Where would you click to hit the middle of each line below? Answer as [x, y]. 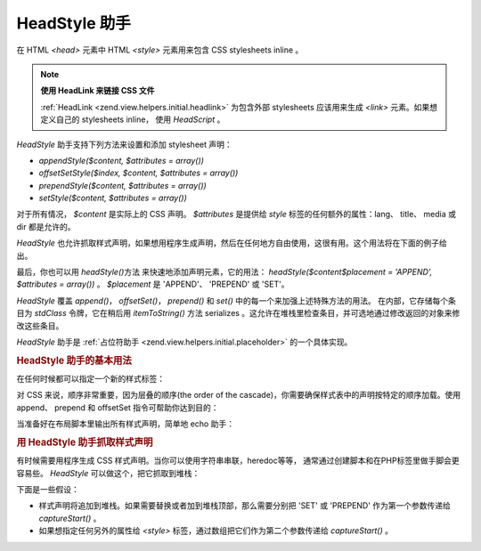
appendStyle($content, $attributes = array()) [122, 160]
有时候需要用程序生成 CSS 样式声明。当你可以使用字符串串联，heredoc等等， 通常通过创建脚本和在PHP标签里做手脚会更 [238, 461]
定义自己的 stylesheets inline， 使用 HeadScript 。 [133, 119]
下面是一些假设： [48, 490]
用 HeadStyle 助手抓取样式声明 [85, 442]
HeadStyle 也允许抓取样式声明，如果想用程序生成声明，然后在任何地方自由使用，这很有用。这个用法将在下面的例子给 [232, 243]
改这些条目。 [40, 326]
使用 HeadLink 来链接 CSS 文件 [98, 91]
